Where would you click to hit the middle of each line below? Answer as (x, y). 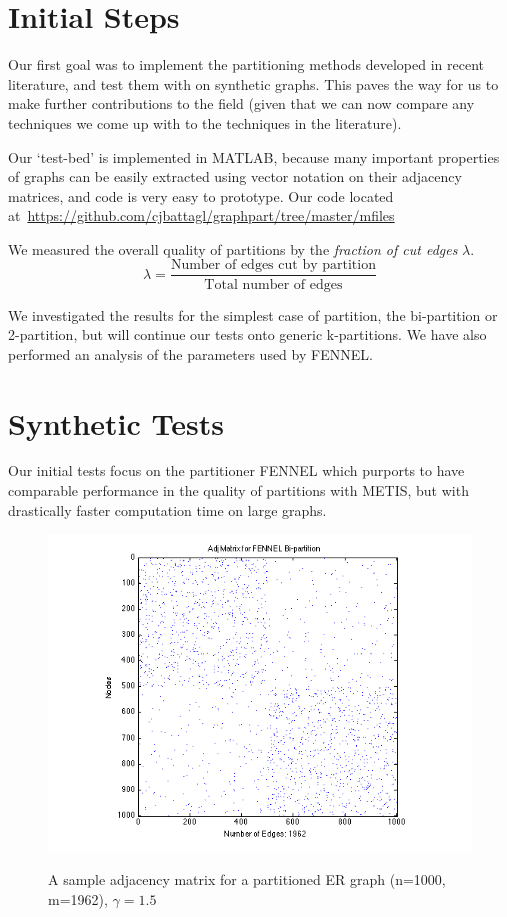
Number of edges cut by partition (273, 265)
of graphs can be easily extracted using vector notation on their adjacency (235, 176)
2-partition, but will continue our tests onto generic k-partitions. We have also (247, 334)
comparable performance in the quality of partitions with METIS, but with (238, 490)
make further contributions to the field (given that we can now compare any (241, 103)
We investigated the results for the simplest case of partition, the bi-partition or (253, 314)
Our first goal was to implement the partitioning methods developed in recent (246, 64)
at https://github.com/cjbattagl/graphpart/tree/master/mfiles (201, 215)
